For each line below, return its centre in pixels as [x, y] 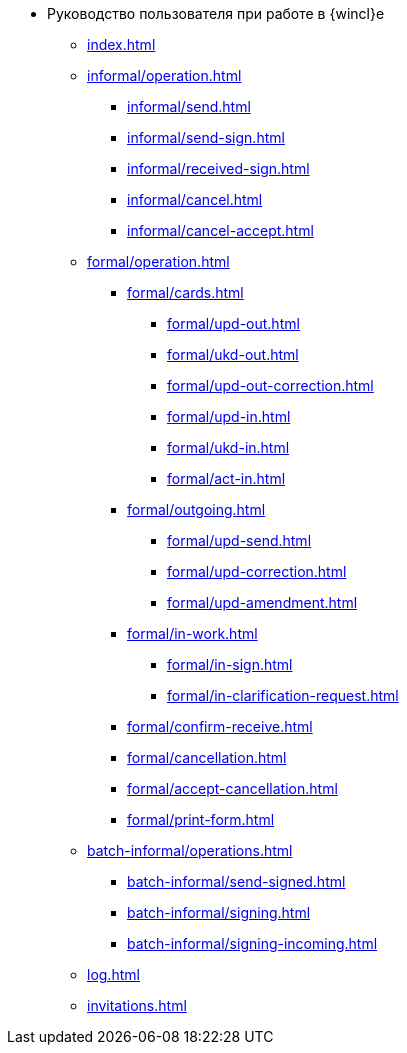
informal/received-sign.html [218, 168]
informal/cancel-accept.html [220, 230]
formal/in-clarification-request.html [283, 695]
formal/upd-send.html [239, 540]
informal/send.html [189, 106]
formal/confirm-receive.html [220, 726]
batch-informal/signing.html [219, 912]
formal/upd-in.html [229, 416]
